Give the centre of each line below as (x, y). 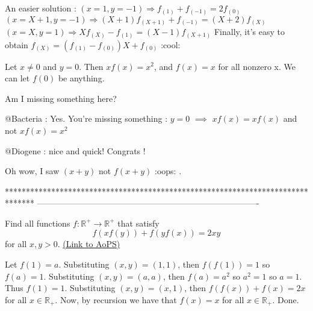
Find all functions (38, 223)
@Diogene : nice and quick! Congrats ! (75, 150)
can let (17, 78)
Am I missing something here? (61, 98)
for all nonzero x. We (257, 66)
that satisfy (138, 223)
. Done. (286, 299)
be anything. (81, 78)
